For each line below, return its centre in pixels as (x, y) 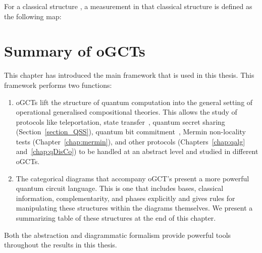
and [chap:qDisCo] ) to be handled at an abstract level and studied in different (137, 151)
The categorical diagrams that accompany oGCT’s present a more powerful (133, 178)
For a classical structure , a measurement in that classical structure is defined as (128, 6)
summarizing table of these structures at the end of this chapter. (116, 218)
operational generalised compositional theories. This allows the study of (126, 112)
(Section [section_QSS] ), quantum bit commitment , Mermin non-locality (131, 132)
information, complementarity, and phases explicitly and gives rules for (125, 198)
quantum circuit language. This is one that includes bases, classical (120, 188)
